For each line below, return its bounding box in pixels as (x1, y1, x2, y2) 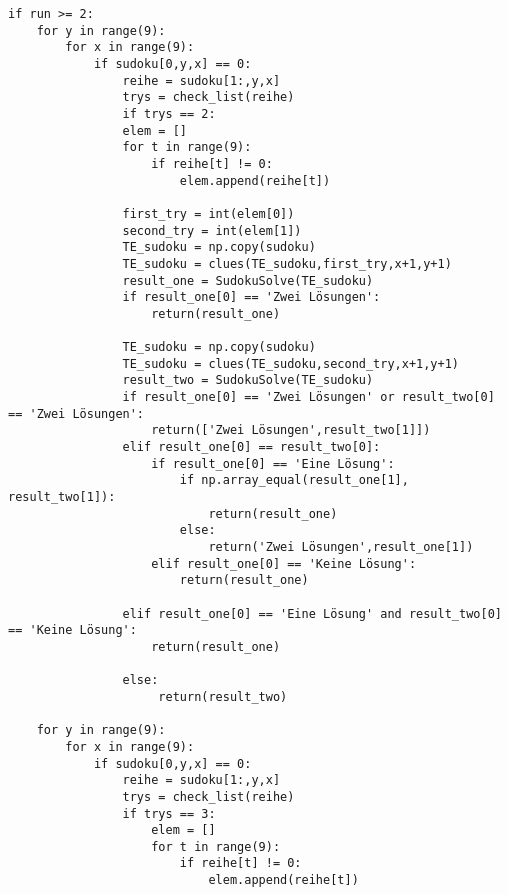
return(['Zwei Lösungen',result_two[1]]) (151, 423, 431, 438)
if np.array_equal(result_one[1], (179, 473, 409, 488)
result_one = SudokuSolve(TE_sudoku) (122, 273, 374, 288)
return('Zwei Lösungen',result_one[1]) (208, 540, 474, 554)
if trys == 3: (122, 806, 216, 821)
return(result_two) (158, 689, 288, 704)
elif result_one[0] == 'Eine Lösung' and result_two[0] (122, 606, 502, 621)
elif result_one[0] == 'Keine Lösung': (151, 556, 417, 571)
